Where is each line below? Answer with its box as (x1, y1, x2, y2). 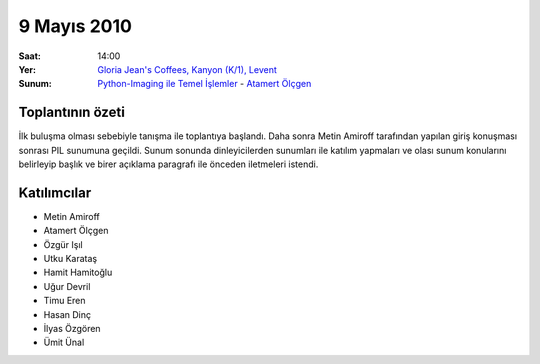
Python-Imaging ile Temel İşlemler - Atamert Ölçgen (97, 78, 312, 90)
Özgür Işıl (43, 238, 84, 250)
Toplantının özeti (18, 104, 125, 121)
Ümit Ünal (43, 336, 85, 349)
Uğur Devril (43, 280, 91, 292)
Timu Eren (43, 295, 86, 307)
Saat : (18, 50, 42, 62)
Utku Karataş (43, 253, 98, 265)
